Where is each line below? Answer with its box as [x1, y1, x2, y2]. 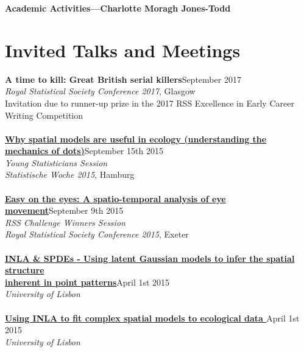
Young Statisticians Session [5, 156, 108, 169]
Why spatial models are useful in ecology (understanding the [5, 132, 267, 145]
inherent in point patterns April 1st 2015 [5, 275, 170, 288]
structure [5, 264, 44, 276]
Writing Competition [5, 108, 83, 121]
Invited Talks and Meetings [5, 37, 241, 62]
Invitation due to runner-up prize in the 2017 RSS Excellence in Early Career [5, 96, 294, 109]
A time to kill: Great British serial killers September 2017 [5, 72, 241, 85]
